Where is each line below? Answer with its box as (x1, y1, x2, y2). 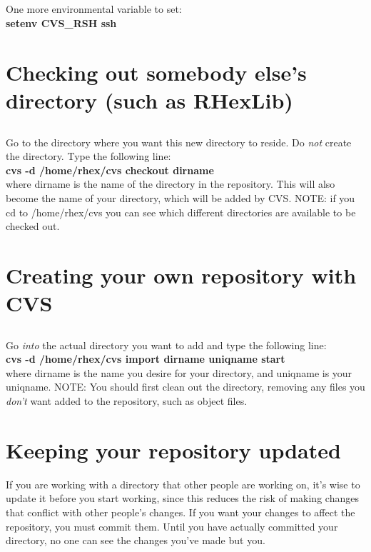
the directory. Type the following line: (6, 149, 171, 164)
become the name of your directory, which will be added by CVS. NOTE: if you (6, 190, 355, 205)
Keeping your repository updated (6, 435, 341, 464)
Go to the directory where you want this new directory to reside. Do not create (6, 134, 352, 149)
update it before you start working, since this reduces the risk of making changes (6, 491, 359, 506)
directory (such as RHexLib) (6, 85, 293, 114)
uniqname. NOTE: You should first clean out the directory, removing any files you (6, 379, 365, 394)
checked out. (6, 219, 60, 234)
